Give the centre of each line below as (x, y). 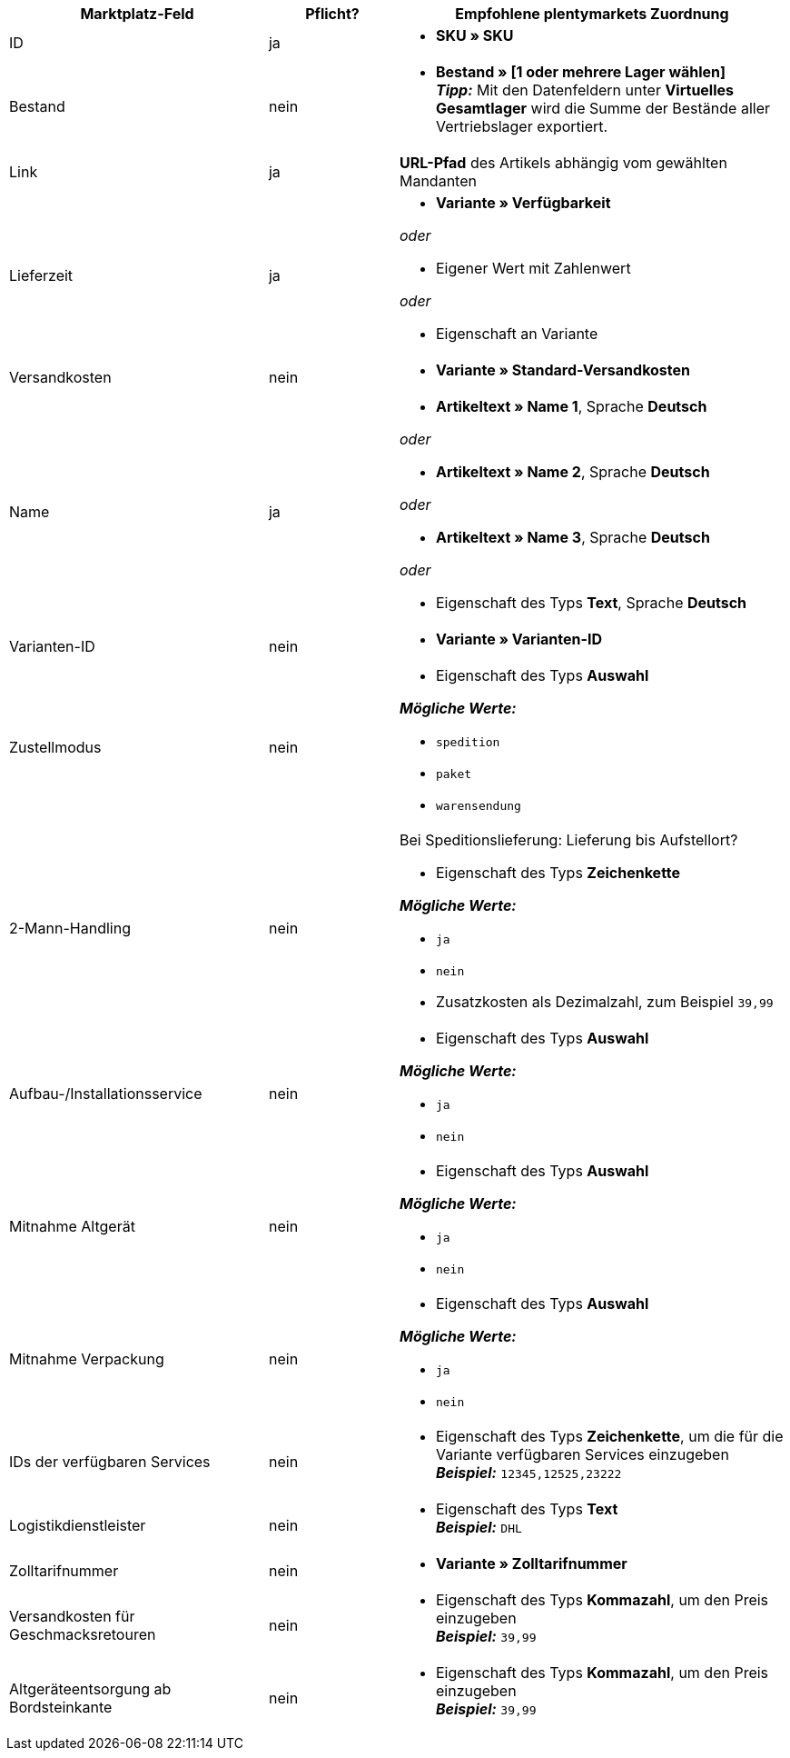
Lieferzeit (41, 275)
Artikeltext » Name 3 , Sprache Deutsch (573, 537)
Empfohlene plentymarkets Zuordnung (592, 14)
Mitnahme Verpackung (87, 1359)
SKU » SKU (474, 35)
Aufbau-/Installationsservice (106, 1094)
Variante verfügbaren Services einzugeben (582, 1454)
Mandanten (438, 181)
